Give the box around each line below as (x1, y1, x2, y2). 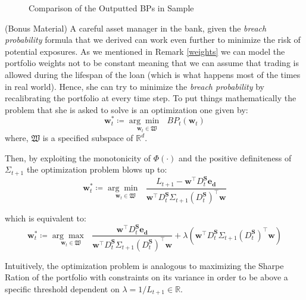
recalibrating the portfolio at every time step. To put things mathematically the (5, 92, 296, 104)
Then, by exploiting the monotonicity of (5, 151, 151, 164)
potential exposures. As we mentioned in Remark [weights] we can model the (5, 45, 285, 57)
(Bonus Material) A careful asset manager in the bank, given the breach (5, 21, 267, 34)
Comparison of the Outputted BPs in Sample (29, 2, 194, 14)
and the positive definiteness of (179, 151, 292, 164)
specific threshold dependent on (5, 282, 120, 295)
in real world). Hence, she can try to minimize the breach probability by (5, 80, 264, 92)
